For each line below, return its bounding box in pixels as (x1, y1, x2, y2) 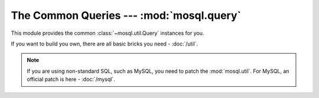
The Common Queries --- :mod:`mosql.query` (11, 9, 242, 22)
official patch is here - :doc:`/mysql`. (27, 76, 115, 83)
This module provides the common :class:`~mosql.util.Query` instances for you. (11, 30, 204, 37)
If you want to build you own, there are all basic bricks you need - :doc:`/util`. (11, 40, 198, 47)
